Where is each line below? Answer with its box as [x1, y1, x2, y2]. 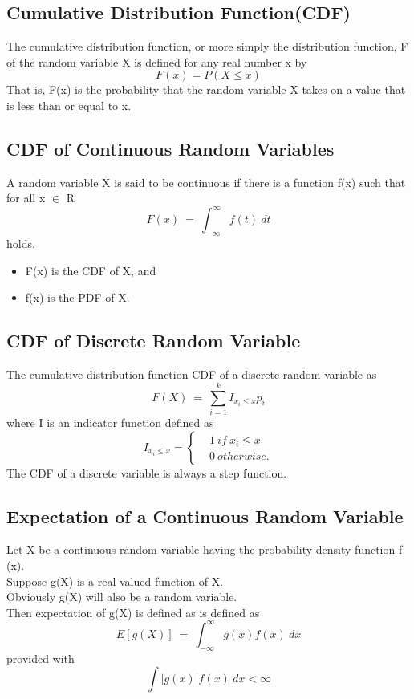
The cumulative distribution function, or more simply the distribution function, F [6, 38, 408, 55]
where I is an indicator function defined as [6, 413, 214, 430]
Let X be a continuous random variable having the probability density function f [6, 541, 403, 558]
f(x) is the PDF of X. [25, 289, 130, 306]
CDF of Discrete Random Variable [6, 328, 301, 353]
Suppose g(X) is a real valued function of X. [6, 572, 224, 589]
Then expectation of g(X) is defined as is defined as [6, 603, 260, 620]
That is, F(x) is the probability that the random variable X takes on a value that [6, 81, 406, 98]
